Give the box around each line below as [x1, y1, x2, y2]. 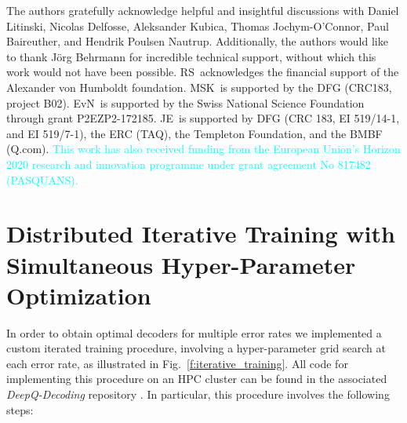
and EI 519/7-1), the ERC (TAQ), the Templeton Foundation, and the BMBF [6, 125, 383, 141]
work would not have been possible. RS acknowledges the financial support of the [6, 64, 399, 80]
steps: [6, 401, 34, 418]
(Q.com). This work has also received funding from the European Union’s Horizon [6, 140, 401, 157]
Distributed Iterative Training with [6, 217, 395, 250]
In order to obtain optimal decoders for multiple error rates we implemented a [6, 324, 382, 341]
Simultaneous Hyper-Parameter [6, 248, 356, 280]
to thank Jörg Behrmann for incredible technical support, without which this [6, 48, 376, 64]
